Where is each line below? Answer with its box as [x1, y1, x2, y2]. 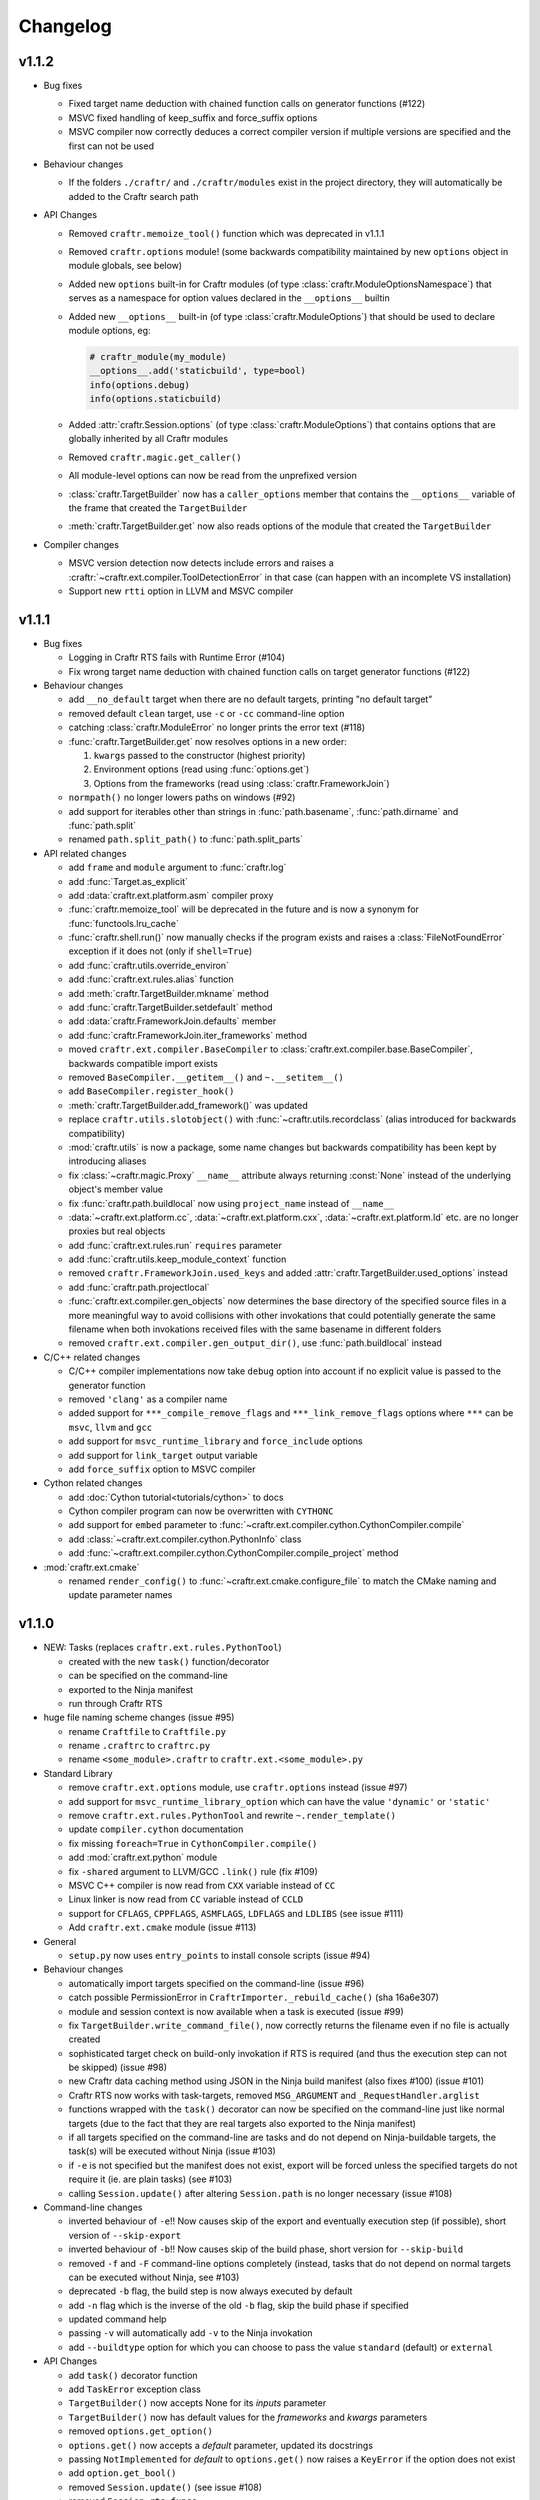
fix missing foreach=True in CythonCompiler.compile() [68, 1837, 318, 1849]
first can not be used [68, 140, 155, 152]
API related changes [43, 847, 127, 859]
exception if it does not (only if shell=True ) [68, 945, 253, 957]
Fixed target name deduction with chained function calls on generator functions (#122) [68, 98, 426, 110]
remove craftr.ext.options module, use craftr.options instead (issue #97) [68, 1781, 408, 1794]
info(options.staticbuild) [89, 393, 222, 405]
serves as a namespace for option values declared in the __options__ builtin [68, 292, 390, 304]
